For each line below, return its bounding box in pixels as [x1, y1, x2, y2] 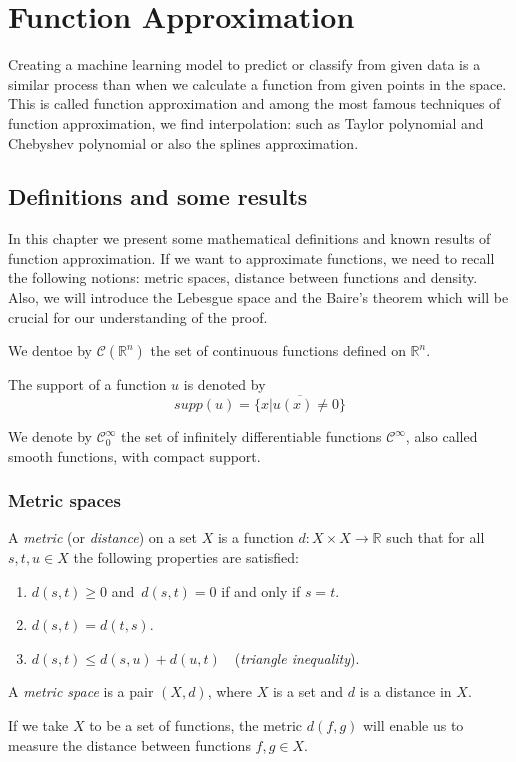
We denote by [8, 426, 92, 447]
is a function [217, 527, 294, 548]
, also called [405, 426, 478, 447]
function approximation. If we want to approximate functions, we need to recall [8, 247, 495, 268]
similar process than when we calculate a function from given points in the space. [8, 73, 507, 94]
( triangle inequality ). [234, 647, 360, 668]
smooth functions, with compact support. [8, 445, 261, 466]
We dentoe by [8, 340, 92, 361]
